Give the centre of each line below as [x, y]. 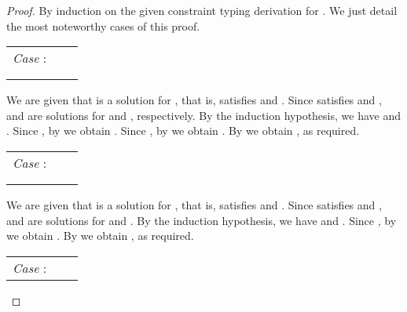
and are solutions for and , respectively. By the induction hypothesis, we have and [203, 115]
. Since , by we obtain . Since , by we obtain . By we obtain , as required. [183, 131]
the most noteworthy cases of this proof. [103, 25]
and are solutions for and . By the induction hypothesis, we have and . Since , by [202, 220]
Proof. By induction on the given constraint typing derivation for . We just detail [202, 10]
